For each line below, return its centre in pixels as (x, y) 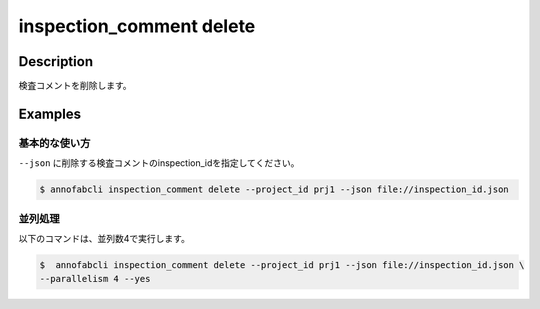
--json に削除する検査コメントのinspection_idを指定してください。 (159, 163)
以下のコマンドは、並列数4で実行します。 (104, 238)
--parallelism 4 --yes (95, 279)
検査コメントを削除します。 (75, 86)
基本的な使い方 (54, 143)
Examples (50, 113)
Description (56, 61)
